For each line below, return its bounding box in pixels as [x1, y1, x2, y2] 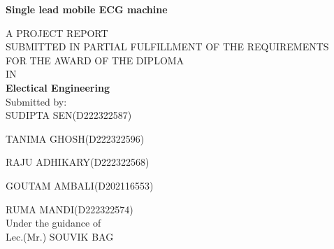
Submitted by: [6, 94, 67, 108]
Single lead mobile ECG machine [6, 2, 168, 16]
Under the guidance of [6, 215, 101, 230]
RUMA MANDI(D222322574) [6, 201, 133, 216]
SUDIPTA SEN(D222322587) [6, 108, 132, 122]
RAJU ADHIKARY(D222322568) [6, 155, 150, 169]
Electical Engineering [6, 80, 110, 94]
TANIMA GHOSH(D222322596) [6, 131, 145, 145]
